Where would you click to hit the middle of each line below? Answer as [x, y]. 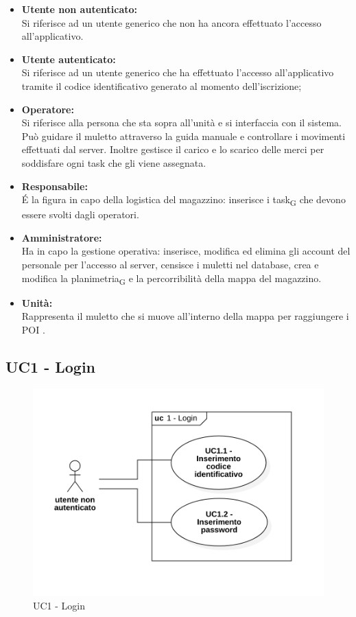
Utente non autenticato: [80, 9]
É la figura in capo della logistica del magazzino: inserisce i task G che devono [183, 200]
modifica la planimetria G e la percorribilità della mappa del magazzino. [171, 279]
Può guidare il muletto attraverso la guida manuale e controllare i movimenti [183, 136]
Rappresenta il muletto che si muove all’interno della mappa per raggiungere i [185, 316]
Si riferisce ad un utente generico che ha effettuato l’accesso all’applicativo [178, 72]
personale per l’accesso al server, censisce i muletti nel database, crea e [170, 265]
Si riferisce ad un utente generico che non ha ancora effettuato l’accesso [171, 22]
